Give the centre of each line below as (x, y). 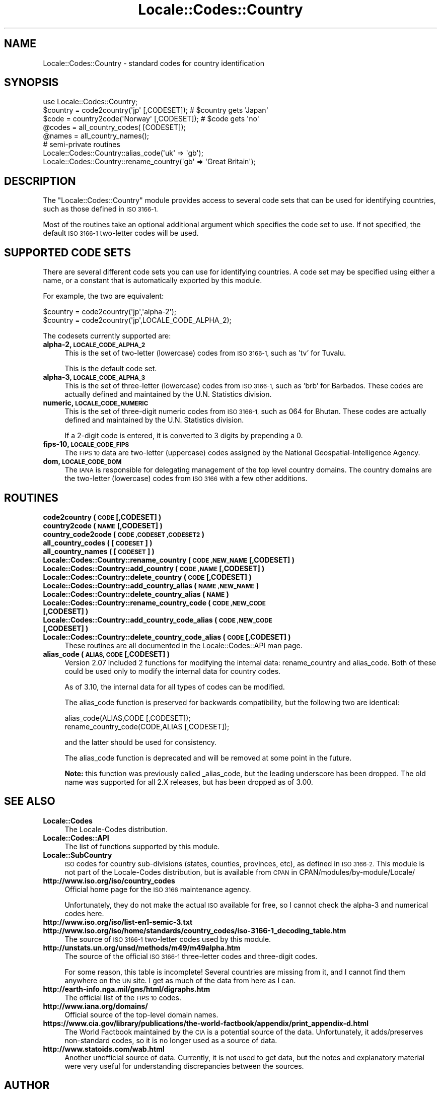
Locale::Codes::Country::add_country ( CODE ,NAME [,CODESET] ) (154, 568)
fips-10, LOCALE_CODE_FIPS (86, 444)
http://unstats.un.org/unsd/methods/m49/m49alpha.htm (142, 947)
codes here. (84, 913)
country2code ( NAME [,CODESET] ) (103, 525)
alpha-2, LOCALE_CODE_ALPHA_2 (94, 345)
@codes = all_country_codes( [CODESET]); (114, 127)
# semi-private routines (82, 145)
